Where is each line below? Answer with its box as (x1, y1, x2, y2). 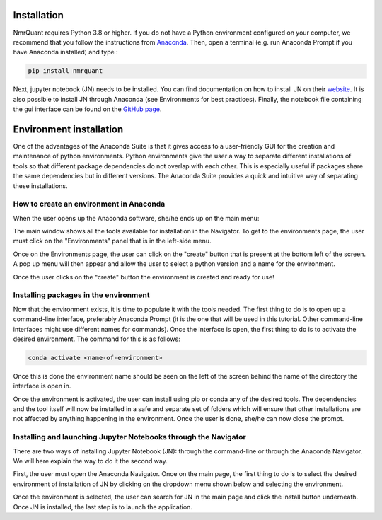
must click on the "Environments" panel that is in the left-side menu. (13, 237, 212, 245)
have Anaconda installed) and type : (13, 48, 118, 57)
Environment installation (13, 123, 124, 135)
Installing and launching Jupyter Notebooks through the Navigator (13, 432, 247, 442)
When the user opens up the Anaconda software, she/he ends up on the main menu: (13, 214, 260, 222)
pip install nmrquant (28, 67, 103, 75)
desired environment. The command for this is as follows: (13, 335, 180, 343)
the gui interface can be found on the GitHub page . (13, 105, 162, 113)
